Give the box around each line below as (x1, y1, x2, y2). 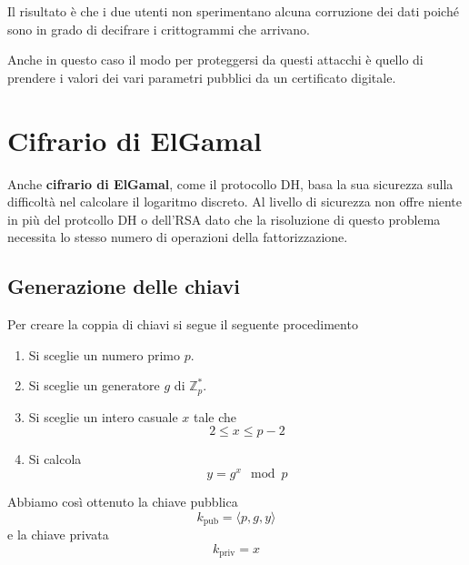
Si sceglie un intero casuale (28, 407, 178, 426)
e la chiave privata (7, 525, 109, 544)
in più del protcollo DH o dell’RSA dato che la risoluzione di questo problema (7, 209, 441, 228)
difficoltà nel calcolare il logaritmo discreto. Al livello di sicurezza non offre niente (7, 192, 463, 211)
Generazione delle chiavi (7, 272, 240, 300)
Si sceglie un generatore (28, 376, 160, 395)
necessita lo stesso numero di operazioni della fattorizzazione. (7, 227, 348, 247)
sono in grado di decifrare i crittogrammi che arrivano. (7, 19, 310, 38)
